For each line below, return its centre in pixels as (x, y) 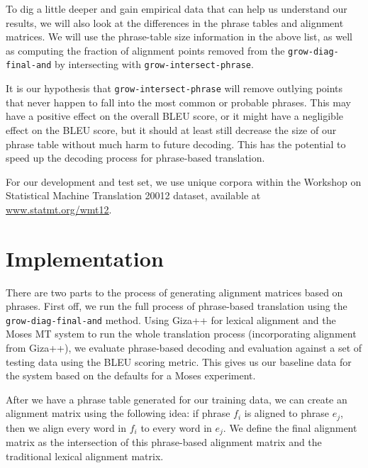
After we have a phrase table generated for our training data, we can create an (177, 399)
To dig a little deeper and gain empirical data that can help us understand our (177, 9)
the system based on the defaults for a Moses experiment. (131, 375)
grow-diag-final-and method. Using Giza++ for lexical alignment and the (171, 319)
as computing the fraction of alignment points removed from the (145, 50)
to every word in (176, 427)
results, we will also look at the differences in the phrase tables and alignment (175, 22)
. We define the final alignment (290, 427)
